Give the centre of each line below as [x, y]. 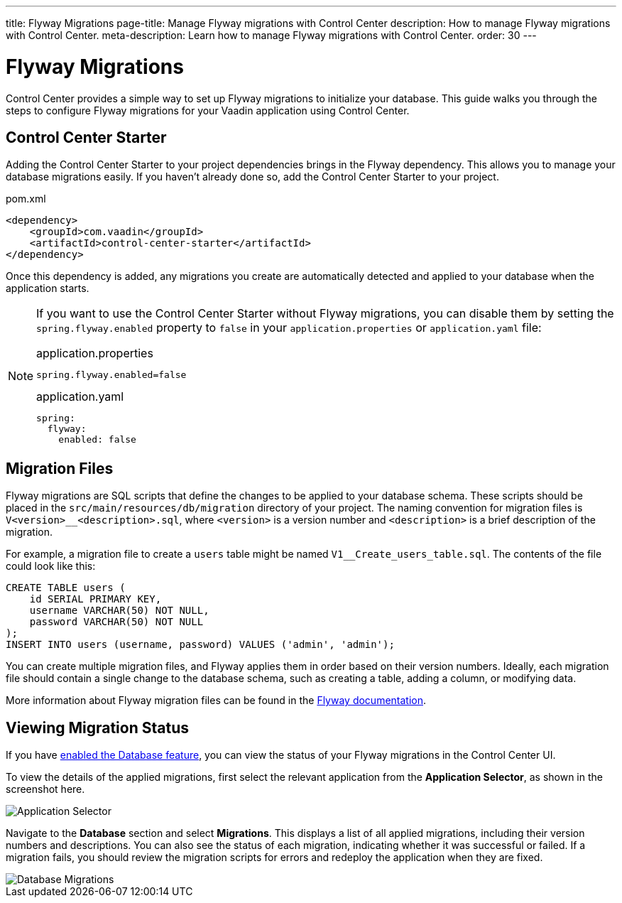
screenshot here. [45, 789]
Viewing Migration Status [97, 728]
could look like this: [51, 566]
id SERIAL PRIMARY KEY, [96, 599]
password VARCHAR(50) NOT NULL [116, 622]
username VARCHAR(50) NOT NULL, [119, 611]
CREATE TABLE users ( [66, 588]
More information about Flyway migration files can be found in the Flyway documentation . [216, 701]
